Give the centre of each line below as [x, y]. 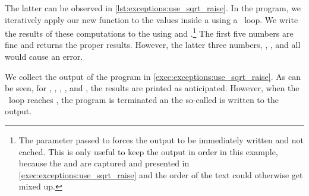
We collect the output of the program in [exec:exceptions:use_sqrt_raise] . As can [153, 76]
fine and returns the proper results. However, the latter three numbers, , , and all [153, 45]
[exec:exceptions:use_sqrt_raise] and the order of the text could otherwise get [161, 174]
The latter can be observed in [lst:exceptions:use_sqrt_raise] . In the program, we [153, 8]
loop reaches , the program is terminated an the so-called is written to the [144, 99]
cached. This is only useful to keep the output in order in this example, [148, 151]
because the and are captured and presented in [104, 163]
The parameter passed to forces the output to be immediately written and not [161, 140]
